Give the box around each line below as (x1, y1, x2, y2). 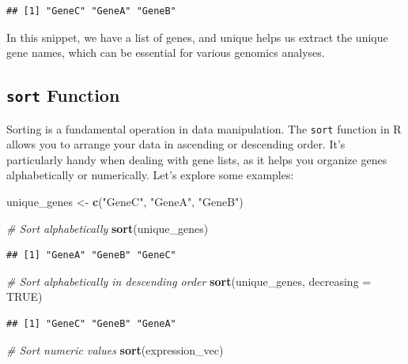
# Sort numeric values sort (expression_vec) (6, 341, 224, 358)
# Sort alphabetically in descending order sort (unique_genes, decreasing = (6, 272, 372, 289)
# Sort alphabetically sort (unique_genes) (6, 220, 209, 236)
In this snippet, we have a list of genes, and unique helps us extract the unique (6, 28, 388, 45)
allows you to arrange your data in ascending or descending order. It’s (6, 136, 346, 152)
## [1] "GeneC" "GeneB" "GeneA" (6, 317, 176, 329)
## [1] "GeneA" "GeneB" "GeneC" (6, 250, 176, 261)
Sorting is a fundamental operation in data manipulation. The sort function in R (6, 120, 402, 137)
